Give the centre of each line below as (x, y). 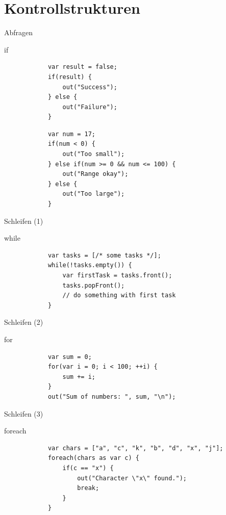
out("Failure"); (90, 107)
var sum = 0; (70, 357)
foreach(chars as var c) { (93, 458)
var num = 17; (71, 134)
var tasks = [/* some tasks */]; (104, 255)
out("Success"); (90, 87)
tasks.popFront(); (94, 285)
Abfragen (19, 32)
